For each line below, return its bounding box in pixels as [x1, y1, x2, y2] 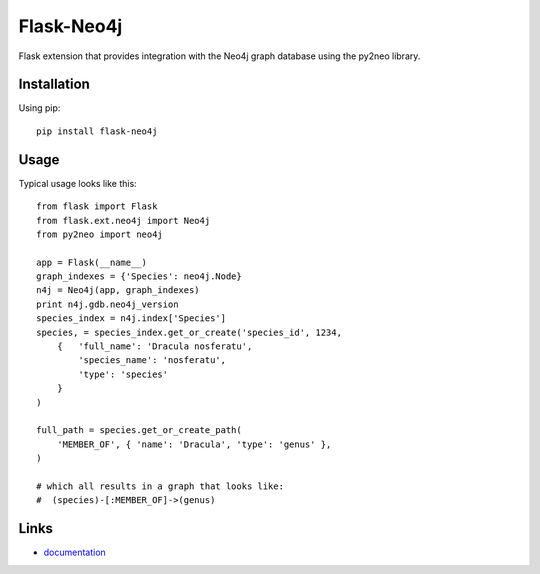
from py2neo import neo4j [36, 228, 164, 240]
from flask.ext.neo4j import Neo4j [36, 215, 211, 226]
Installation [18, 76, 90, 93]
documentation [43, 546, 107, 559]
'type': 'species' [78, 368, 169, 380]
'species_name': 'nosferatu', [78, 355, 227, 366]
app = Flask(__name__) [36, 256, 148, 268]
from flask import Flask [36, 201, 158, 212]
